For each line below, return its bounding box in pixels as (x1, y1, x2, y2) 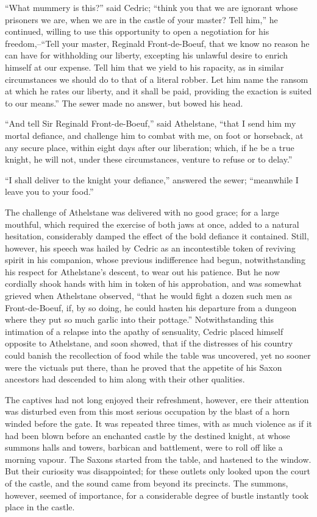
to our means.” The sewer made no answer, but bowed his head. (5, 96, 243, 109)
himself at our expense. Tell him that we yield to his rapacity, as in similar (5, 60, 284, 73)
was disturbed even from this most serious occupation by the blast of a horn (5, 405, 290, 418)
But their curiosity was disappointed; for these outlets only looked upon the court (5, 465, 310, 477)
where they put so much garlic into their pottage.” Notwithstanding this (5, 313, 274, 326)
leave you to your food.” (5, 185, 94, 198)
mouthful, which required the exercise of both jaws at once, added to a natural (5, 217, 299, 230)
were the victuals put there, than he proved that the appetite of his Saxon (5, 360, 282, 373)
